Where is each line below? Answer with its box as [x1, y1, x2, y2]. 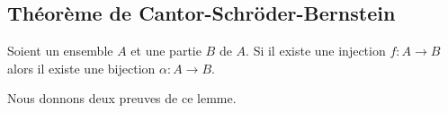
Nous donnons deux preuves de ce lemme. [7, 89, 237, 108]
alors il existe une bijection [7, 58, 156, 77]
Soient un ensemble [7, 41, 113, 60]
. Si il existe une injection [246, 41, 386, 60]
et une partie [130, 41, 202, 60]
